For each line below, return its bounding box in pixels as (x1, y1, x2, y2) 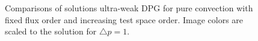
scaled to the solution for (5, 25, 97, 37)
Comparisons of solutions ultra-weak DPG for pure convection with (5, 2, 253, 14)
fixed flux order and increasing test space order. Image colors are (5, 13, 244, 26)
